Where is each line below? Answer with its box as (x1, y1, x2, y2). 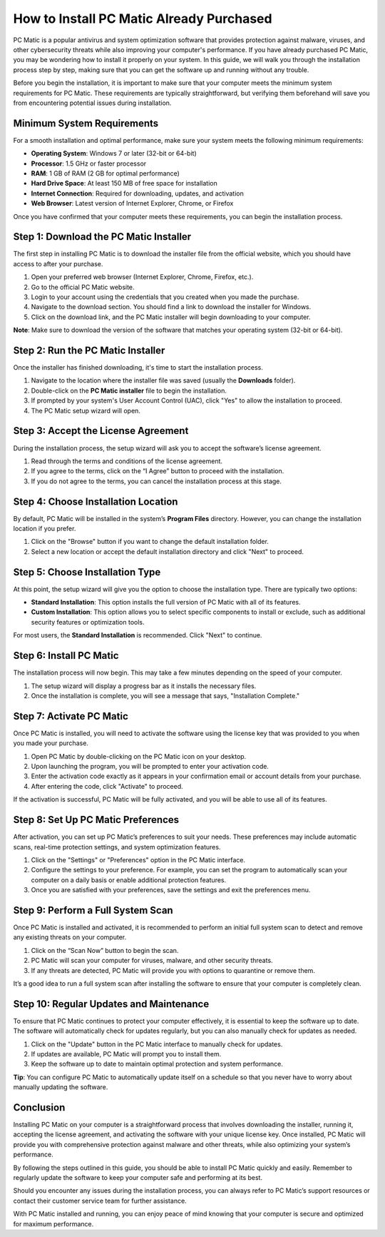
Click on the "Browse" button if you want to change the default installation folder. (31, 537, 269, 546)
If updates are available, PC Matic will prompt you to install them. (31, 1050, 222, 1058)
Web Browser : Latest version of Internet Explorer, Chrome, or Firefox (31, 199, 234, 208)
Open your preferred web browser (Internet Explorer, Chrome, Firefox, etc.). (31, 273, 254, 281)
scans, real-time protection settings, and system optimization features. (13, 842, 221, 851)
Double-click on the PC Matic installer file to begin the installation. (31, 386, 227, 395)
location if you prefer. (13, 525, 76, 533)
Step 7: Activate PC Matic (13, 710, 128, 722)
